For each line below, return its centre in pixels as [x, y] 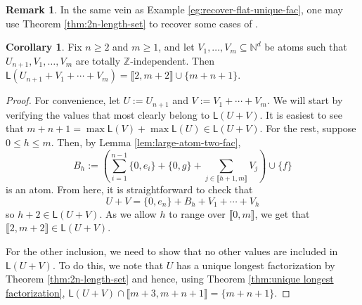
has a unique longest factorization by [256, 265]
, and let [176, 47]
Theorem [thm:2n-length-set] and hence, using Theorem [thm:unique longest [170, 279]
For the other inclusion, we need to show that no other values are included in [172, 251]
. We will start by [305, 100]
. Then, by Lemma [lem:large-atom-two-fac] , [146, 142]
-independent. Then [172, 60]
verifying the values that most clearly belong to [108, 114]
